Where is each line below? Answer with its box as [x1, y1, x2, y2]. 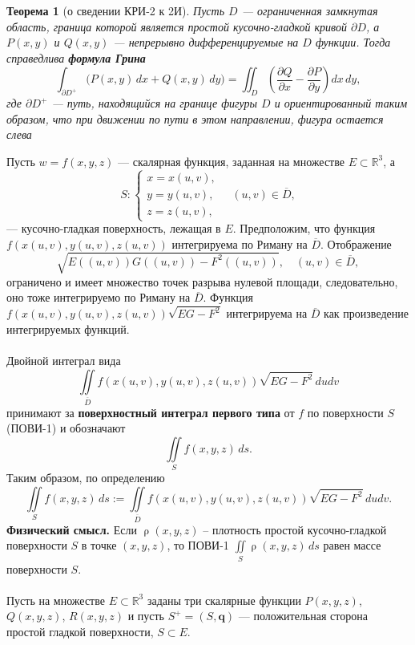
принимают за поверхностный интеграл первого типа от [6, 404, 295, 420]
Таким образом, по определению [6, 469, 165, 486]
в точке [81, 537, 117, 554]
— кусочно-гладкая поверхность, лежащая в [6, 220, 221, 237]
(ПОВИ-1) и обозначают [6, 420, 126, 436]
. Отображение [320, 235, 392, 252]
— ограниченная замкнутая [241, 2, 378, 18]
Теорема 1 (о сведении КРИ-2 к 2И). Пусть [6, 2, 225, 18]
